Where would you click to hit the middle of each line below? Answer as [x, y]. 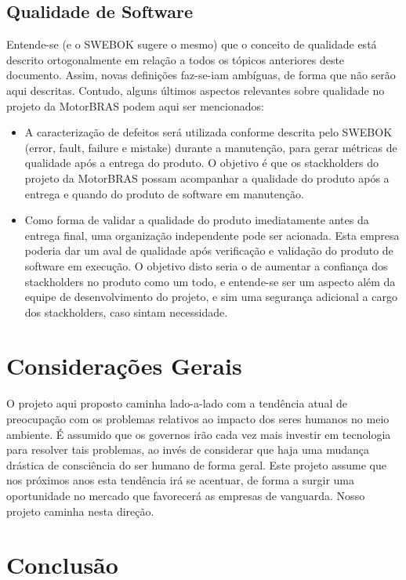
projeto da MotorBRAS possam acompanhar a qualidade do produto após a [207, 178]
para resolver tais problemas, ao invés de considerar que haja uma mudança [188, 449]
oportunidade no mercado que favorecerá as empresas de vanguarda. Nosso [186, 495]
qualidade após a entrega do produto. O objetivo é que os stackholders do [201, 163]
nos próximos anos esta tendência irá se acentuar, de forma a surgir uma [180, 480]
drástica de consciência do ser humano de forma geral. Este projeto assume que [196, 464]
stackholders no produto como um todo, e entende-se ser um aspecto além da [210, 281]
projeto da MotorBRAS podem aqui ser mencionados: [135, 105]
